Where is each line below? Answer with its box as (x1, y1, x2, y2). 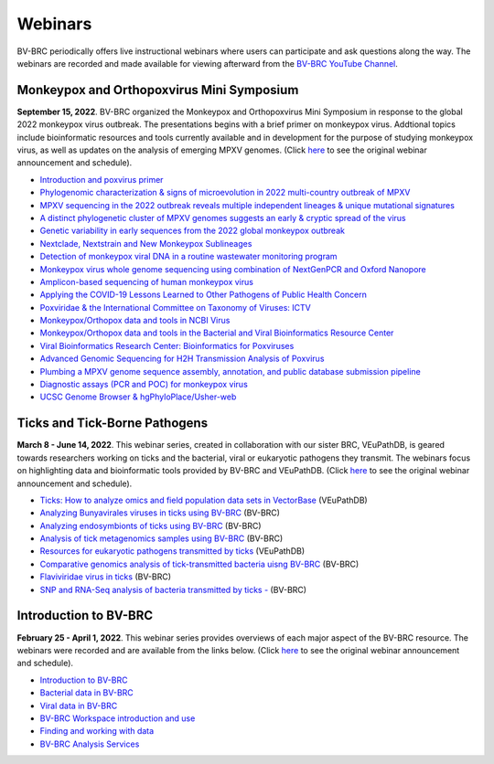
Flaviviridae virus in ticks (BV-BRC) (39, 571, 172, 582)
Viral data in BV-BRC (39, 700, 118, 711)
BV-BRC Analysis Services (39, 738, 140, 749)
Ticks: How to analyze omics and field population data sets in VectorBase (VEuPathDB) (39, 494, 368, 505)
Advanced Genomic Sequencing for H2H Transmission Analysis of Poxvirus (39, 353, 325, 365)
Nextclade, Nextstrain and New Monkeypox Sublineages (39, 238, 252, 249)
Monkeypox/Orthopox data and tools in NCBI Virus (39, 315, 231, 326)
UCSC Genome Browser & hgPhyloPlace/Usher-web (39, 391, 237, 402)
